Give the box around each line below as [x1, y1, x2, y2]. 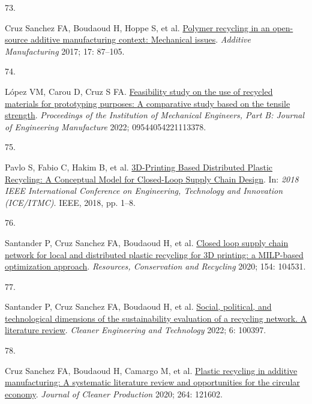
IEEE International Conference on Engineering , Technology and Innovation [5, 184, 283, 197]
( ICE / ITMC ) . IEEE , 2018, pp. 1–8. [5, 196, 136, 208]
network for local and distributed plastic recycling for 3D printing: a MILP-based [5, 248, 304, 261]
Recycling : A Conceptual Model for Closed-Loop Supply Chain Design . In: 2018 [5, 172, 299, 185]
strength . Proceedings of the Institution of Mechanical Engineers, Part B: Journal [5, 109, 304, 121]
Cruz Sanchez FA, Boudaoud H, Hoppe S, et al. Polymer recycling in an [5, 21, 270, 34]
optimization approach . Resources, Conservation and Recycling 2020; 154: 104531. [5, 260, 306, 273]
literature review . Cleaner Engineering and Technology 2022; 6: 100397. [5, 324, 266, 336]
